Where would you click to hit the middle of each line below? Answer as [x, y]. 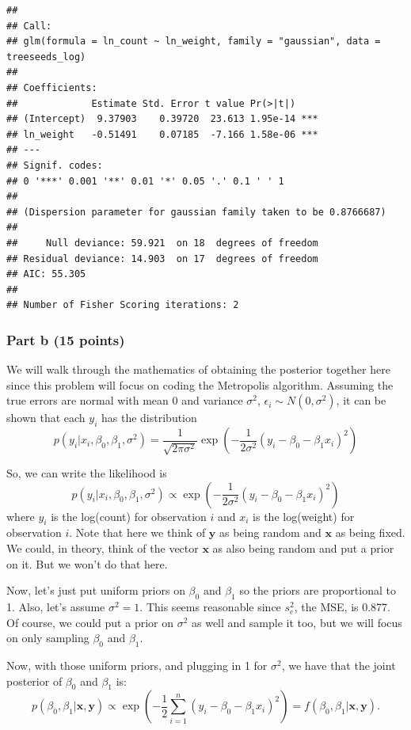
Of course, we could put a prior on [90, 622]
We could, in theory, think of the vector [103, 548]
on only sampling [48, 638]
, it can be [361, 400]
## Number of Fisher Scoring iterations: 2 [123, 305]
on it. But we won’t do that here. [87, 563]
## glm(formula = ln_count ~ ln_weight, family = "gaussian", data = [194, 42]
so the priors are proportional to [318, 590]
